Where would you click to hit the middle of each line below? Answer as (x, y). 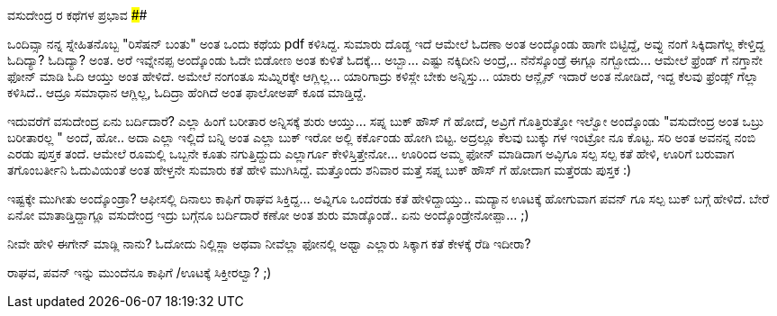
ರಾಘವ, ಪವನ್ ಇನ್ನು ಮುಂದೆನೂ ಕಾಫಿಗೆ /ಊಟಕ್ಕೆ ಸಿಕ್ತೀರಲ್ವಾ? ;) (140, 272)
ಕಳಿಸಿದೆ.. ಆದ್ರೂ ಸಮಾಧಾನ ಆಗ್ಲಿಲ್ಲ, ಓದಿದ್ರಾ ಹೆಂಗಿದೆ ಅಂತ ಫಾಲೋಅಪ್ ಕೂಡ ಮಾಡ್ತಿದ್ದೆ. (187, 92)
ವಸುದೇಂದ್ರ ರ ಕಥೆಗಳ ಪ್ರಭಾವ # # (77, 15)
